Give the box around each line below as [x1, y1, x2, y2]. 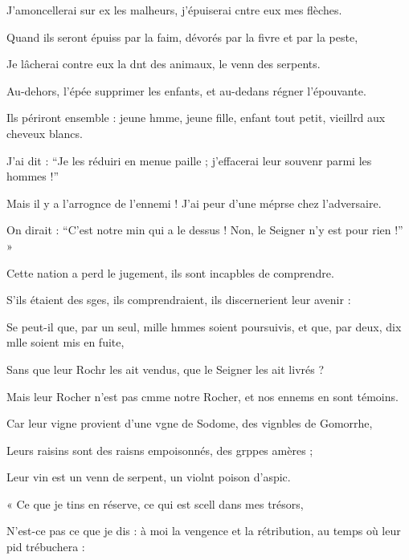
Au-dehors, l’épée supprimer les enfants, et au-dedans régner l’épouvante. [6, 82, 366, 99]
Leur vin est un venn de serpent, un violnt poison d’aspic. [6, 469, 291, 485]
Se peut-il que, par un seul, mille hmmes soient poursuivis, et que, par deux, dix [6, 318, 402, 335]
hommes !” [6, 168, 59, 185]
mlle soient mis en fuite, [6, 334, 125, 351]
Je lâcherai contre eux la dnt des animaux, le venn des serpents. [6, 55, 321, 72]
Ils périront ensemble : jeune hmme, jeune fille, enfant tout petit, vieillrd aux [6, 109, 386, 126]
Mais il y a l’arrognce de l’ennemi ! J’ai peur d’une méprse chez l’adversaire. [6, 194, 382, 211]
